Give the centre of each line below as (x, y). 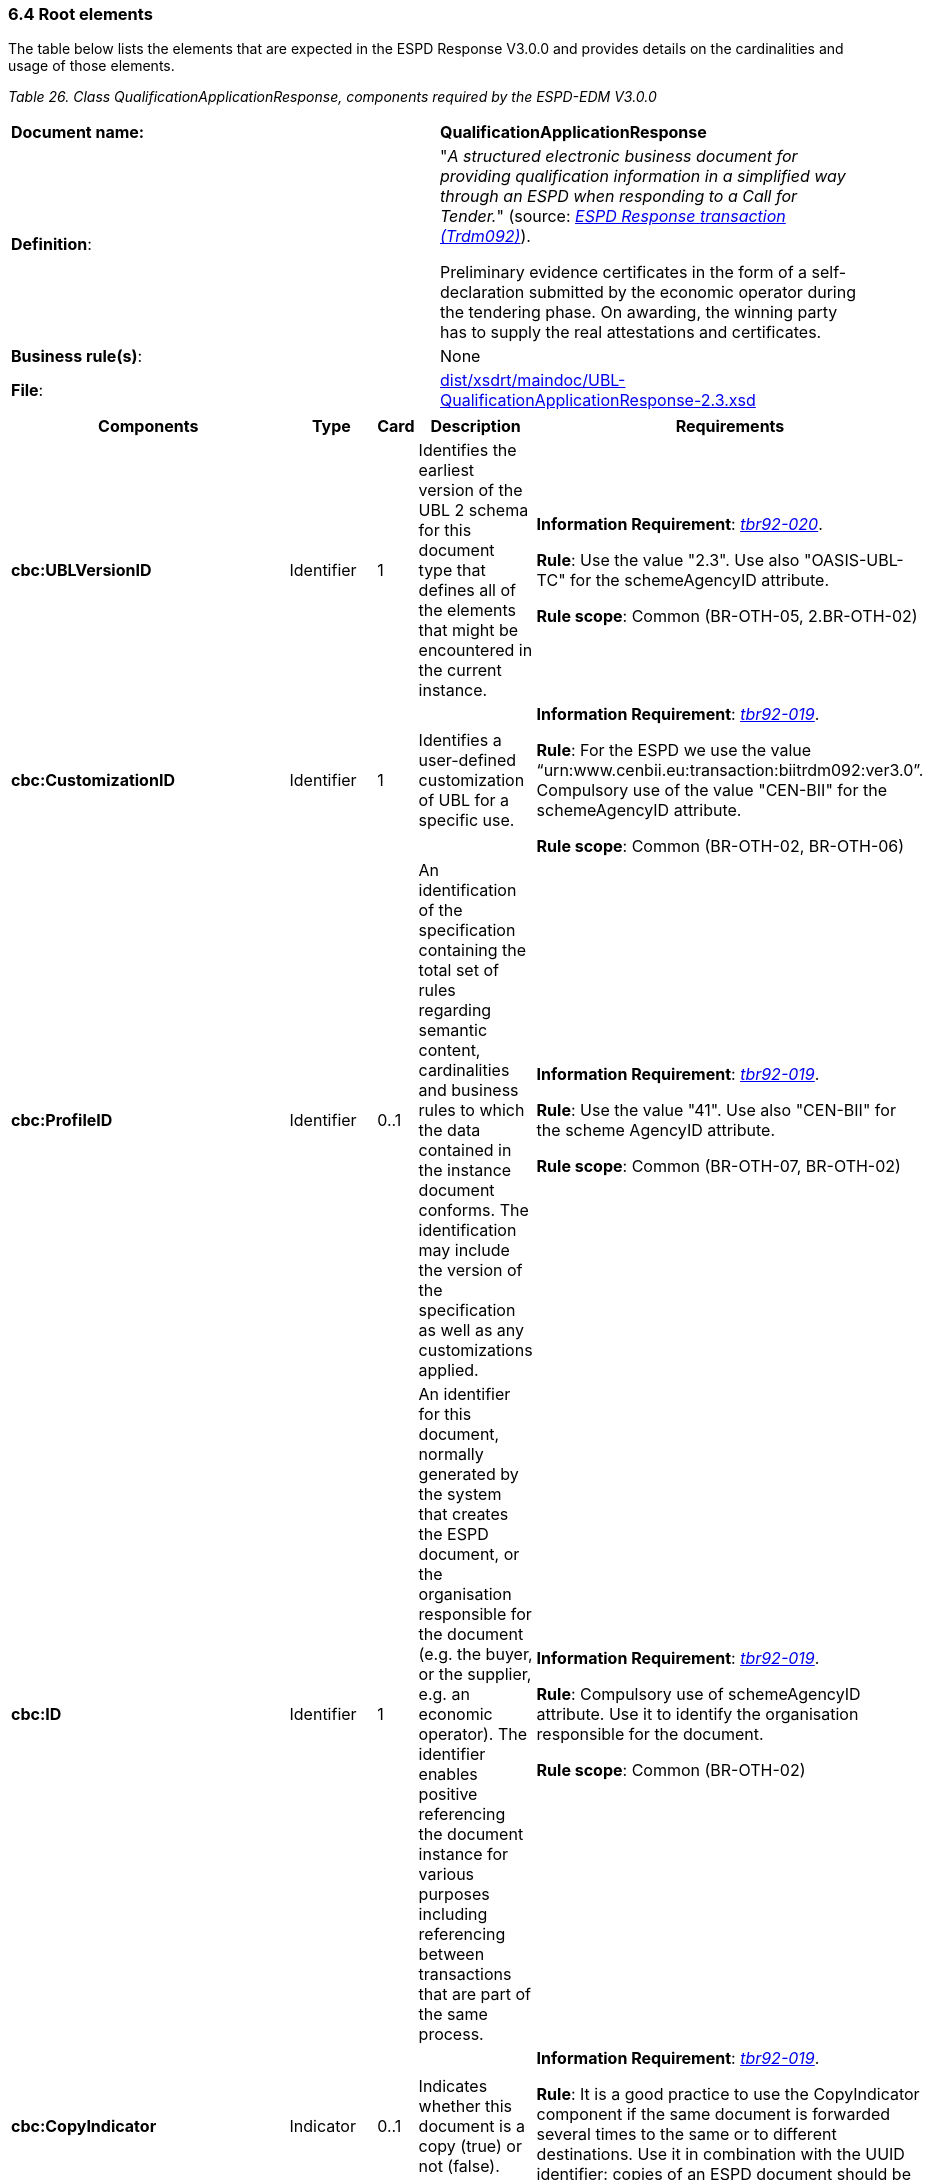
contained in (465, 1150)
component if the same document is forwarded (713, 2114)
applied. (448, 1370)
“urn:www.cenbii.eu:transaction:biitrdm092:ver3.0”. (730, 770)
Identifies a (460, 740)
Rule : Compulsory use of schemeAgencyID (698, 1694)
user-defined (467, 760)
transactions (465, 1974)
